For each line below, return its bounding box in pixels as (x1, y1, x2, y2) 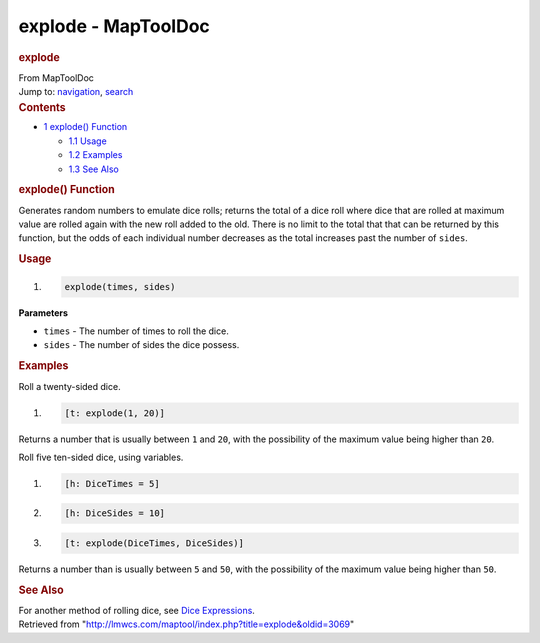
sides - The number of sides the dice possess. (43, 339, 240, 351)
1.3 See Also (68, 163, 120, 175)
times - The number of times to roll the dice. (43, 325, 229, 337)
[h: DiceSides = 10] (64, 508, 165, 519)
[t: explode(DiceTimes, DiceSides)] (64, 538, 245, 549)
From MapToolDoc (18, 71, 95, 84)
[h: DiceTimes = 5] (64, 478, 160, 489)
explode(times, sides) (64, 281, 176, 292)
